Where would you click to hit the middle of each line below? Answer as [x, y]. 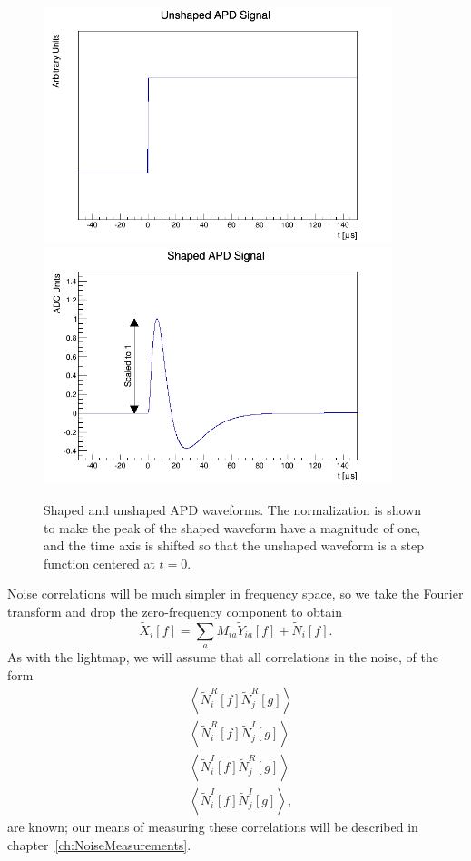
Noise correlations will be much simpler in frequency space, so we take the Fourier [235, 594]
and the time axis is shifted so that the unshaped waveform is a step [234, 545]
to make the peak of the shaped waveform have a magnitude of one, [232, 527]
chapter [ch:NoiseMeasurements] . [99, 845]
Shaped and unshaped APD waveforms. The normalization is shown [233, 510]
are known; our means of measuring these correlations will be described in [213, 827]
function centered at [99, 563]
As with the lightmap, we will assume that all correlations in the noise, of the [223, 657]
